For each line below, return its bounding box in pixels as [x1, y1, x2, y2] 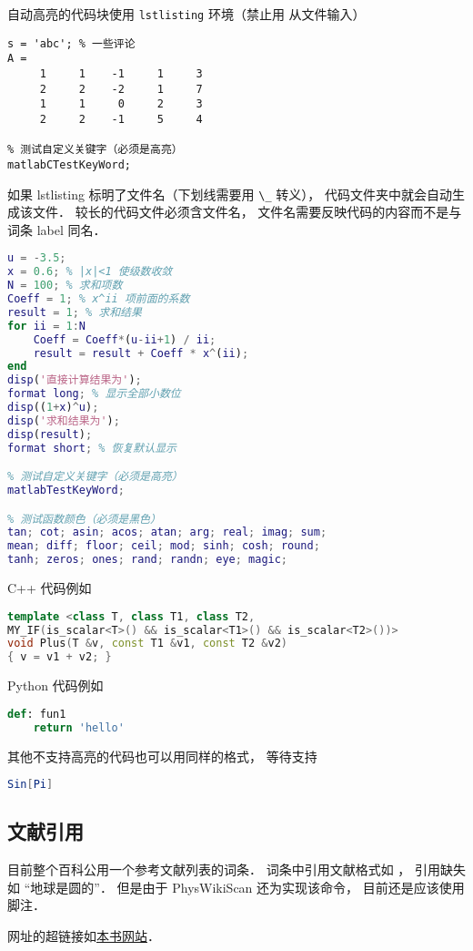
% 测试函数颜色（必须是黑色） [7, 512, 161, 526]
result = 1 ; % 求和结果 [7, 305, 142, 319]
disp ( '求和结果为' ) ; [7, 414, 120, 427]
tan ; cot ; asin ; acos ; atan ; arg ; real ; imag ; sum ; [7, 526, 327, 539]
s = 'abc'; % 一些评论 [7, 36, 136, 50]
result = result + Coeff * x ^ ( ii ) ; [33, 346, 249, 360]
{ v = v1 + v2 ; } [7, 650, 112, 664]
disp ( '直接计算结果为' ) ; [7, 373, 142, 387]
